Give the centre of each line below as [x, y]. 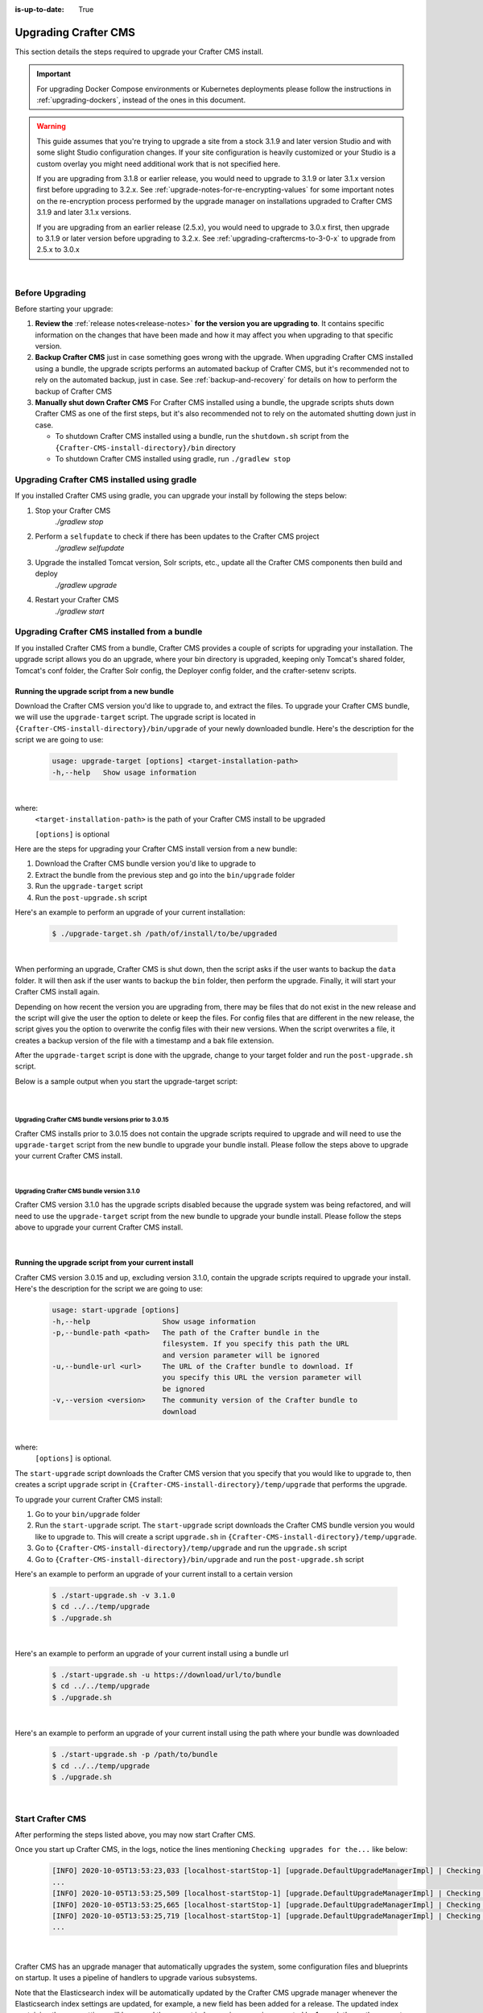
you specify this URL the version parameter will [262, 1378]
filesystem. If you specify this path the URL [256, 1344]
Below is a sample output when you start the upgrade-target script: [126, 1081]
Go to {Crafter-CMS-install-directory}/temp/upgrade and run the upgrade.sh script [191, 1548]
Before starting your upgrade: [64, 308]
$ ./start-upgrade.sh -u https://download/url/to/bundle [167, 1675]
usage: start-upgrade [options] [116, 1310]
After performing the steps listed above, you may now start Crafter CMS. [135, 1835]
